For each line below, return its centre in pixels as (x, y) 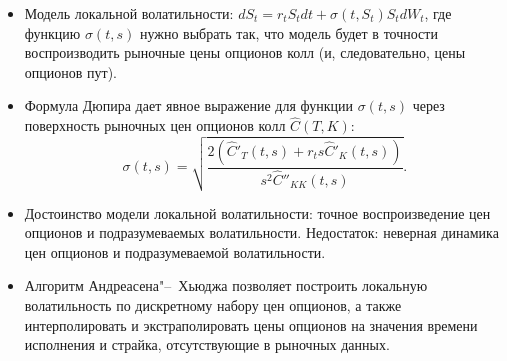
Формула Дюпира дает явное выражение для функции (189, 105)
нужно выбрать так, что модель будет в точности (288, 32)
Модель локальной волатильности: (129, 13)
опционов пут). (70, 71)
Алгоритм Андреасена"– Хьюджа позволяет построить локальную (226, 285)
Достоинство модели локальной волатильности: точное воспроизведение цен (257, 212)
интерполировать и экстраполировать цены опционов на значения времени (251, 324)
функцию (52, 32)
